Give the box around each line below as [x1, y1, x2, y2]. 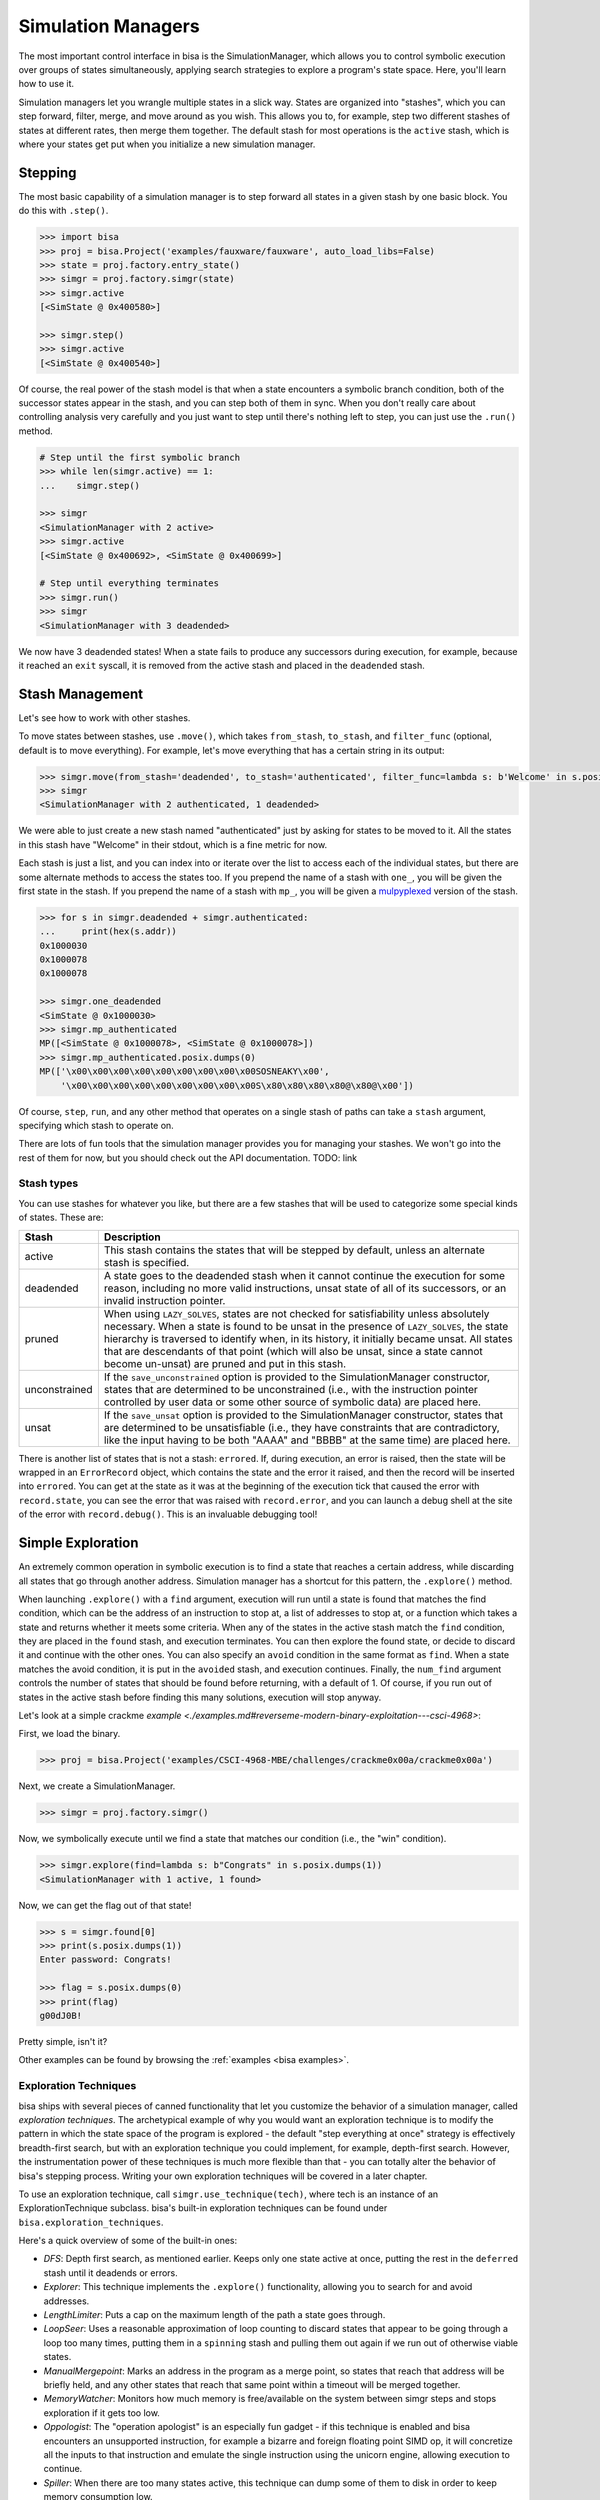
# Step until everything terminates [39, 578, 220, 589]
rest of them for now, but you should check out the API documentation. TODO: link [18, 1151, 358, 1164]
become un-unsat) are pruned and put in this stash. [103, 1356, 347, 1370]
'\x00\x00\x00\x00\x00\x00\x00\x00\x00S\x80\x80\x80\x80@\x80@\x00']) [60, 1080, 415, 1091]
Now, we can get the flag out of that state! [18, 1899, 192, 1911]
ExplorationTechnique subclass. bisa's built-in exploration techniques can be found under [18, 2202, 388, 2214]
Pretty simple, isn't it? [18, 2036, 108, 2048]
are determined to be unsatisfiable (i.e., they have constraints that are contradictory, [103, 1420, 500, 1434]
